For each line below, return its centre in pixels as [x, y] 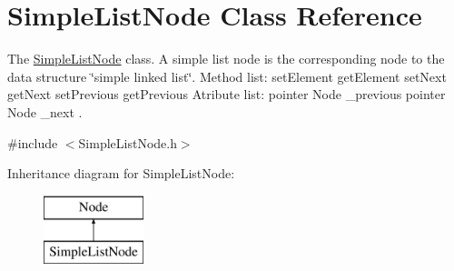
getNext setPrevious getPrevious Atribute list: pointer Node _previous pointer [227, 94]
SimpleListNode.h [128, 142]
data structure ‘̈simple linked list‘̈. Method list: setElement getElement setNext [227, 76]
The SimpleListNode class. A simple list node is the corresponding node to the [226, 59]
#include [33, 142]
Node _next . [45, 111]
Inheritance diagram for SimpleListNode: [121, 173]
